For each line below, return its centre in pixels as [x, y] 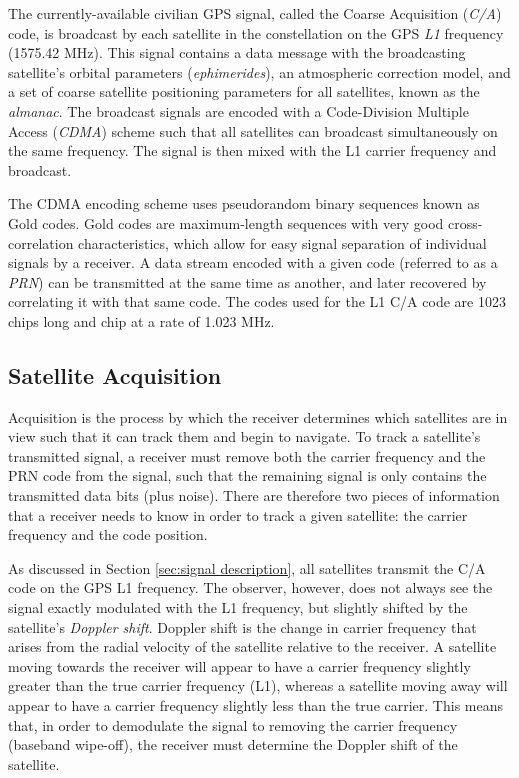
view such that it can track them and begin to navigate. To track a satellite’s [244, 436]
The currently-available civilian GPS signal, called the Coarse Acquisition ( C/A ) [255, 13]
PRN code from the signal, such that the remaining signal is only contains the [247, 475]
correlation [41, 242]
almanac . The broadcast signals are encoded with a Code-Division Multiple [238, 110]
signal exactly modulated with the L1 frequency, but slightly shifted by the [238, 607]
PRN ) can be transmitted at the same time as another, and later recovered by [247, 281]
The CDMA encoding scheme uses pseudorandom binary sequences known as [244, 203]
